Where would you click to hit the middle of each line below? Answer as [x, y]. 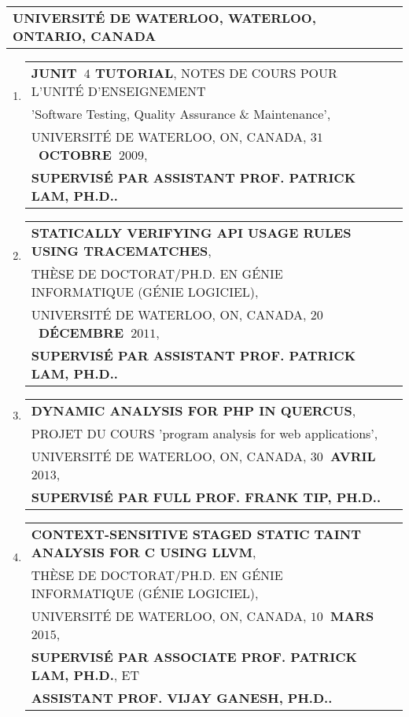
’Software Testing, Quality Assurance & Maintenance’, [181, 114]
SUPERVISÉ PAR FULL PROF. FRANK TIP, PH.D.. [206, 497]
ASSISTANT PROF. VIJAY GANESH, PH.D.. [182, 698]
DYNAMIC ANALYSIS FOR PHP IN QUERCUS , [193, 410]
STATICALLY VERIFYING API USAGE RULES [191, 233]
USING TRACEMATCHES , [121, 251]
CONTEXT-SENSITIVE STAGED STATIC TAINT [196, 534]
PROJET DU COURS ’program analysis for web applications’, [204, 433]
